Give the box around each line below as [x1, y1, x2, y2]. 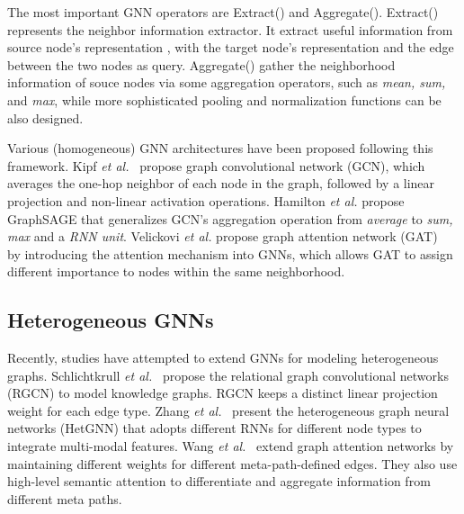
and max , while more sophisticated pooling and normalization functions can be [7, 90, 442, 109]
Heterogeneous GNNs [7, 306, 214, 334]
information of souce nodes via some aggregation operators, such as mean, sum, [7, 73, 446, 92]
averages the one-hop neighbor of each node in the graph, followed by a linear [7, 174, 435, 193]
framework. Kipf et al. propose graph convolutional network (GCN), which [7, 156, 425, 175]
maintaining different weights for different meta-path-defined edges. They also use [7, 454, 458, 473]
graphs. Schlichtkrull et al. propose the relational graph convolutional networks [7, 365, 449, 384]
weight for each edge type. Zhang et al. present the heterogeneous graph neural [7, 401, 450, 419]
